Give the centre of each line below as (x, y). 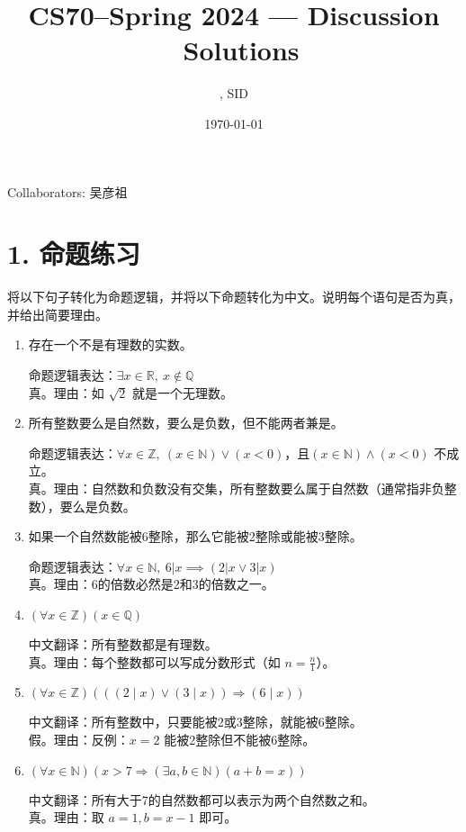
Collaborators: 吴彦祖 (67, 191)
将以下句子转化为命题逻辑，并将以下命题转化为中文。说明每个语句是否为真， (234, 297)
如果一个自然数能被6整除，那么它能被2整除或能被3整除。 (195, 536)
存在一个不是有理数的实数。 (110, 344)
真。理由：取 (66, 817)
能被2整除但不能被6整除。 (240, 739)
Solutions (241, 50)
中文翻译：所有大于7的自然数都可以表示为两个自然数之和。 (202, 799)
